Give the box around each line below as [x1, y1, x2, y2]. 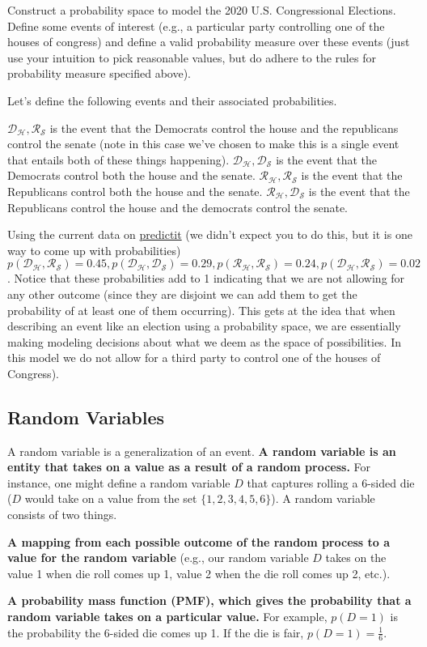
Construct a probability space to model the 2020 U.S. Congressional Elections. [7, 2, 396, 18]
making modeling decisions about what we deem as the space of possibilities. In [7, 333, 402, 350]
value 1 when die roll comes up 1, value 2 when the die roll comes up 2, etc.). [7, 564, 391, 581]
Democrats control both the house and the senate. [7, 167, 256, 184]
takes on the [325, 549, 387, 566]
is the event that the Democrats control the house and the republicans [49, 119, 399, 136]
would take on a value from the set [24, 490, 197, 507]
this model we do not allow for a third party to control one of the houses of [7, 349, 381, 366]
